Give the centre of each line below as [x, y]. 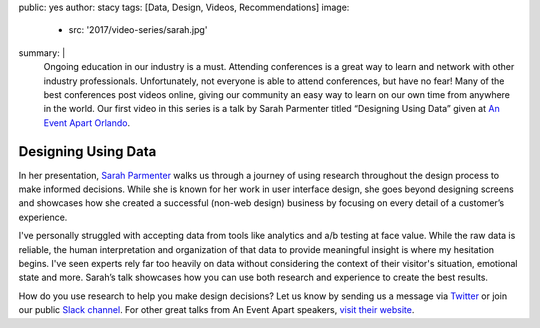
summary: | [42, 52]
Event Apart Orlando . [86, 122]
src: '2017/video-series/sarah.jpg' [138, 30]
